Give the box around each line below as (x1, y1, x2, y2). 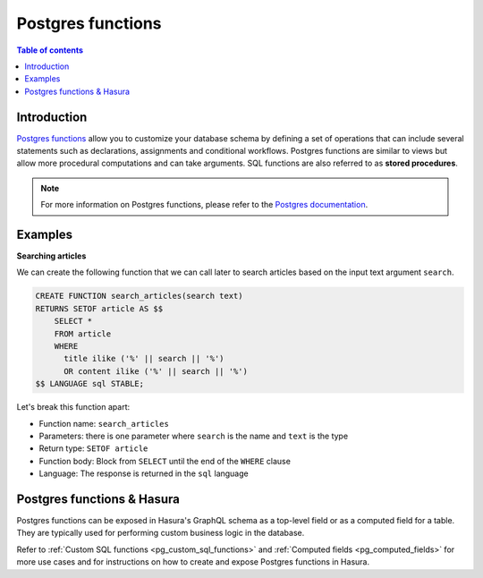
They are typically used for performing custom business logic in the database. (16, 528, 305, 539)
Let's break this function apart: (16, 402, 130, 412)
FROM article (54, 328, 112, 339)
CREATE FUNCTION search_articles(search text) (35, 291, 243, 302)
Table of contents (16, 45, 84, 55)
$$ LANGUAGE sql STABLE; (35, 378, 145, 389)
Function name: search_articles (38, 418, 169, 429)
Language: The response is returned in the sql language (38, 468, 250, 479)
